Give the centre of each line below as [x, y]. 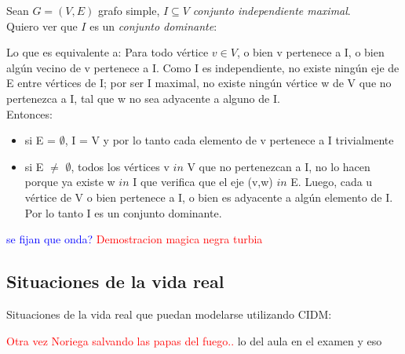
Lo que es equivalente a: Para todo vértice [108, 52]
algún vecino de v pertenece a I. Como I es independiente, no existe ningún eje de [203, 67]
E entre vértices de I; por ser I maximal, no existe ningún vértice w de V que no [199, 83]
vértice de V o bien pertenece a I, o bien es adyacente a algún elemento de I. [209, 197]
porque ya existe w [70, 182]
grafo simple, [129, 10]
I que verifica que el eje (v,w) [203, 182]
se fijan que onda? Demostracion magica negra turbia [135, 239]
